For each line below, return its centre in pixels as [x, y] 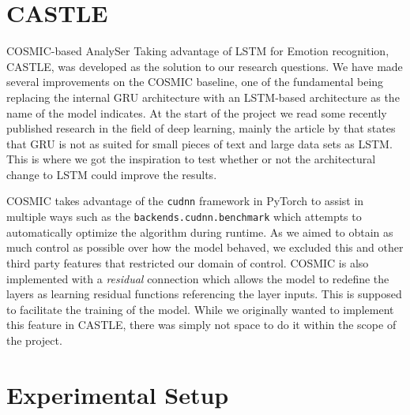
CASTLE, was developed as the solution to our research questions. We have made [205, 66]
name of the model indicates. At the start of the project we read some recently [197, 112]
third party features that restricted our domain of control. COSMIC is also [188, 262]
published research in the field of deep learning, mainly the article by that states [201, 128]
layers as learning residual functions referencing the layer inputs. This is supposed [204, 294]
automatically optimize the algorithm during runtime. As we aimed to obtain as [200, 232]
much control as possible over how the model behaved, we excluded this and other [205, 247]
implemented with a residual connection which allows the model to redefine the [198, 278]
